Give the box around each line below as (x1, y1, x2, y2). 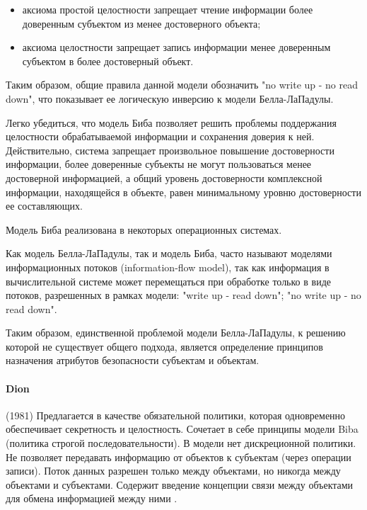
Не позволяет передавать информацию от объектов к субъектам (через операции (6, 449, 351, 464)
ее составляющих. (6, 198, 83, 213)
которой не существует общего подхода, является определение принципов (6, 339, 323, 353)
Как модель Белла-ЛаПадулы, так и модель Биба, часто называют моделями (6, 246, 332, 261)
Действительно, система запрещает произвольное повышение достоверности (6, 142, 334, 157)
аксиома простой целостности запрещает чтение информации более (22, 2, 313, 16)
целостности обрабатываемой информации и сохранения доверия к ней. (6, 129, 315, 144)
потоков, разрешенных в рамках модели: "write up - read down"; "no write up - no (6, 288, 361, 302)
